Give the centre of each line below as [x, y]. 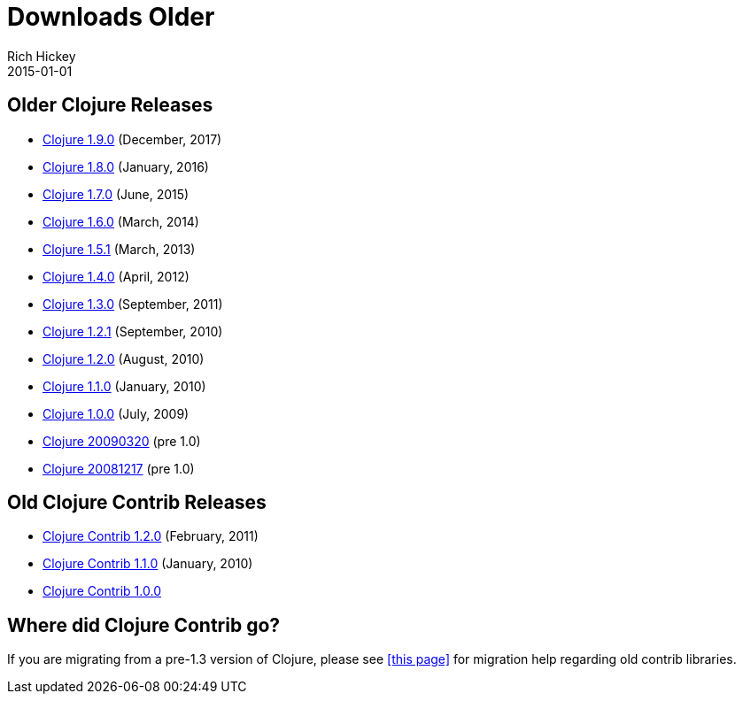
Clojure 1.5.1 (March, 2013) [119, 249]
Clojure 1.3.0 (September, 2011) [133, 304]
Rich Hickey [42, 56]
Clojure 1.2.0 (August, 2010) [124, 358]
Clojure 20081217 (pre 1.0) [119, 468]
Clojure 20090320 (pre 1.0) [122, 441]
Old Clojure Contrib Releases [137, 503]
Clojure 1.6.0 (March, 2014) [121, 221]
